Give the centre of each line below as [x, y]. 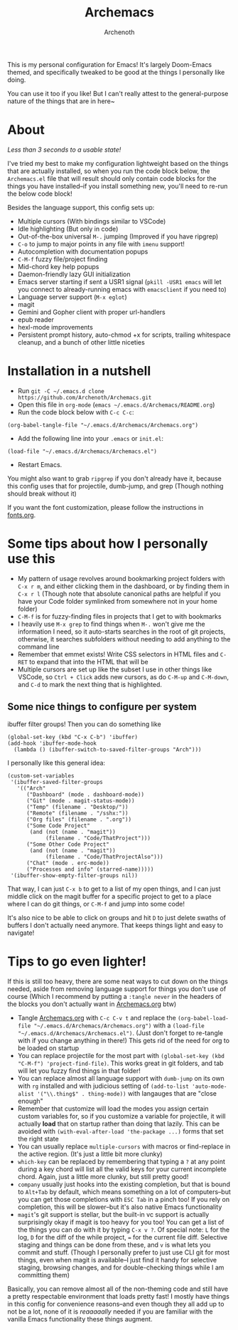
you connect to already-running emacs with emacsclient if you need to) [122, 289]
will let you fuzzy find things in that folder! [79, 1070]
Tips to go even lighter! [77, 961]
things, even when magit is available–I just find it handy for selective [117, 1260]
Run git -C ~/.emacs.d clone [61, 391]
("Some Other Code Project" [68, 844]
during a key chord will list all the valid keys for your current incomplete [122, 1169]
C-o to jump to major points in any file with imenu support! [101, 244]
